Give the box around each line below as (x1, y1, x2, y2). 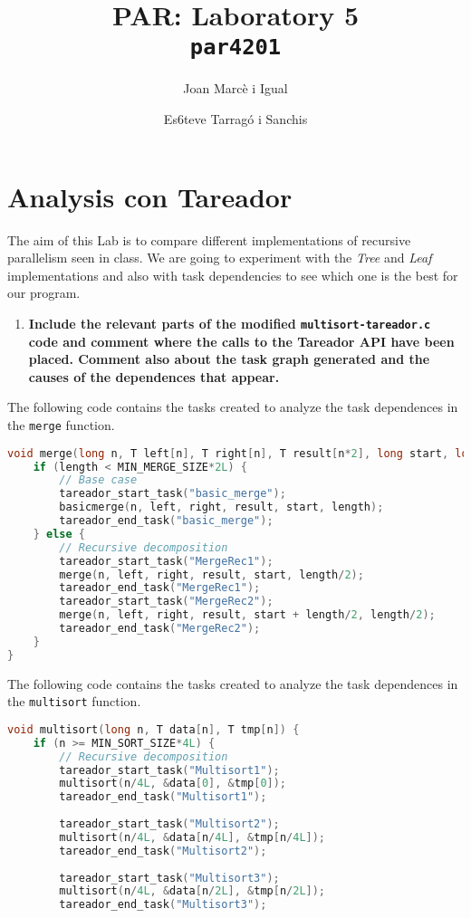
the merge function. (7, 415, 115, 434)
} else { (33, 527, 85, 540)
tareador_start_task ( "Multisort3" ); (59, 871, 280, 885)
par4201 (189, 34, 282, 61)
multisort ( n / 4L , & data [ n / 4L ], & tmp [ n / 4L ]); (59, 830, 326, 844)
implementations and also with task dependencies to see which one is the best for (7, 265, 458, 284)
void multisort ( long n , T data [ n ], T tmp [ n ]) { (7, 722, 300, 736)
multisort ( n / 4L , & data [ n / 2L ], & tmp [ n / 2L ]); (59, 885, 326, 898)
